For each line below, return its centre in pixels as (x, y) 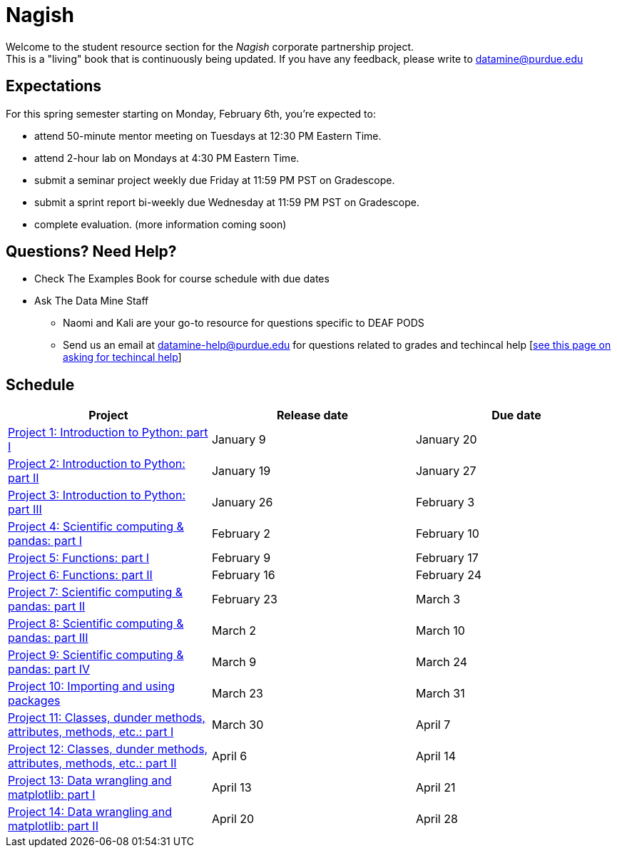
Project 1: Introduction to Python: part (108, 433)
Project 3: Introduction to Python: (97, 495)
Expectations (54, 86)
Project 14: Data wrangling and (90, 812)
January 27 (446, 471)
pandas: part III (48, 638)
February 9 (241, 558)
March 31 (440, 694)
